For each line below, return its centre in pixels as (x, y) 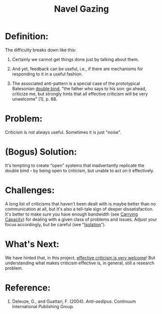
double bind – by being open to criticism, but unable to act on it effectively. (80, 170)
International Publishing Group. (43, 306)
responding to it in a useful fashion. (47, 74)
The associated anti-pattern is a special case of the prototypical (76, 83)
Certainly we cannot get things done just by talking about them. (75, 59)
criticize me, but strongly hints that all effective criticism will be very (80, 94)
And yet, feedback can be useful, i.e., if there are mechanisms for (77, 69)
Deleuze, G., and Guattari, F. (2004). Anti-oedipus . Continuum (74, 301)
